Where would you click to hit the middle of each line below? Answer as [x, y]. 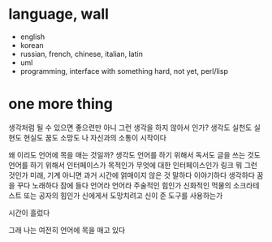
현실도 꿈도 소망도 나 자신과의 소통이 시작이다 [95, 137]
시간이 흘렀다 [29, 213]
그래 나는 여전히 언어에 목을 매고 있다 [67, 230]
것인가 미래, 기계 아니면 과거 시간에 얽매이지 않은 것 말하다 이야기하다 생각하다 [132, 175]
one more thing [61, 104]
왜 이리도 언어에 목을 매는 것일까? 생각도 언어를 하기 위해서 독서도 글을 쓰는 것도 [135, 154]
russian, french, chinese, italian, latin [82, 54]
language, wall [59, 14]
